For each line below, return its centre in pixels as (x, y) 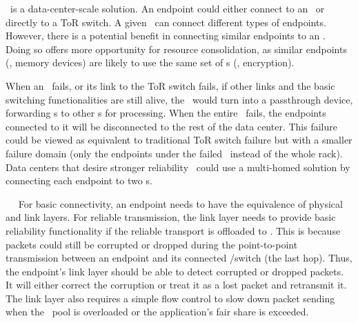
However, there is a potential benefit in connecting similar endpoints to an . (166, 36)
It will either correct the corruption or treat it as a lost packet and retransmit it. (176, 285)
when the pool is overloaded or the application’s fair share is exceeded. (157, 312)
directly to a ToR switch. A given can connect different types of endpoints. (166, 22)
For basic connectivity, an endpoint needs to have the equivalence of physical (180, 203)
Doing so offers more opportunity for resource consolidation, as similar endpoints (176, 49)
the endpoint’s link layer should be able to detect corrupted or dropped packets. (175, 271)
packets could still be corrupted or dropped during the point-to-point (152, 244)
